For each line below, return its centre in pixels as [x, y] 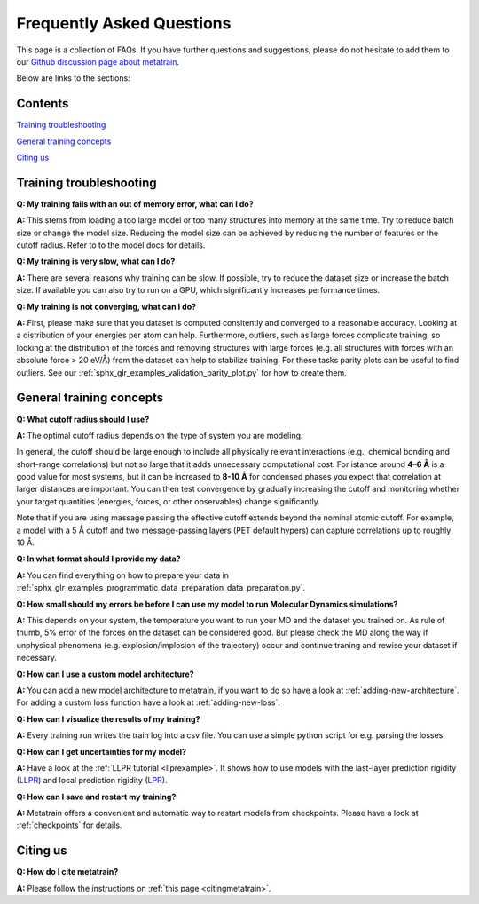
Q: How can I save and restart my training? [96, 797]
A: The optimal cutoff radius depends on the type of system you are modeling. [160, 435]
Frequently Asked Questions [124, 23]
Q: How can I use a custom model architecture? [105, 674]
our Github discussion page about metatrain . [98, 61]
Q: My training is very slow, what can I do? [96, 261]
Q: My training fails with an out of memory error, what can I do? [135, 203]
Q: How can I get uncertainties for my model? [101, 751]
